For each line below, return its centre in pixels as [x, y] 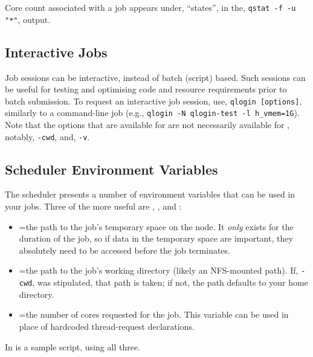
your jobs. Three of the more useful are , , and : [93, 206]
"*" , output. [28, 19]
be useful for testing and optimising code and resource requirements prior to [146, 89]
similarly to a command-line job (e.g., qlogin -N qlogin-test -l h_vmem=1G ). [152, 113]
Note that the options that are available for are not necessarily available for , [147, 125]
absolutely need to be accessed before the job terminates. [124, 250]
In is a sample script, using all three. [73, 346]
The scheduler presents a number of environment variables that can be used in [150, 194]
